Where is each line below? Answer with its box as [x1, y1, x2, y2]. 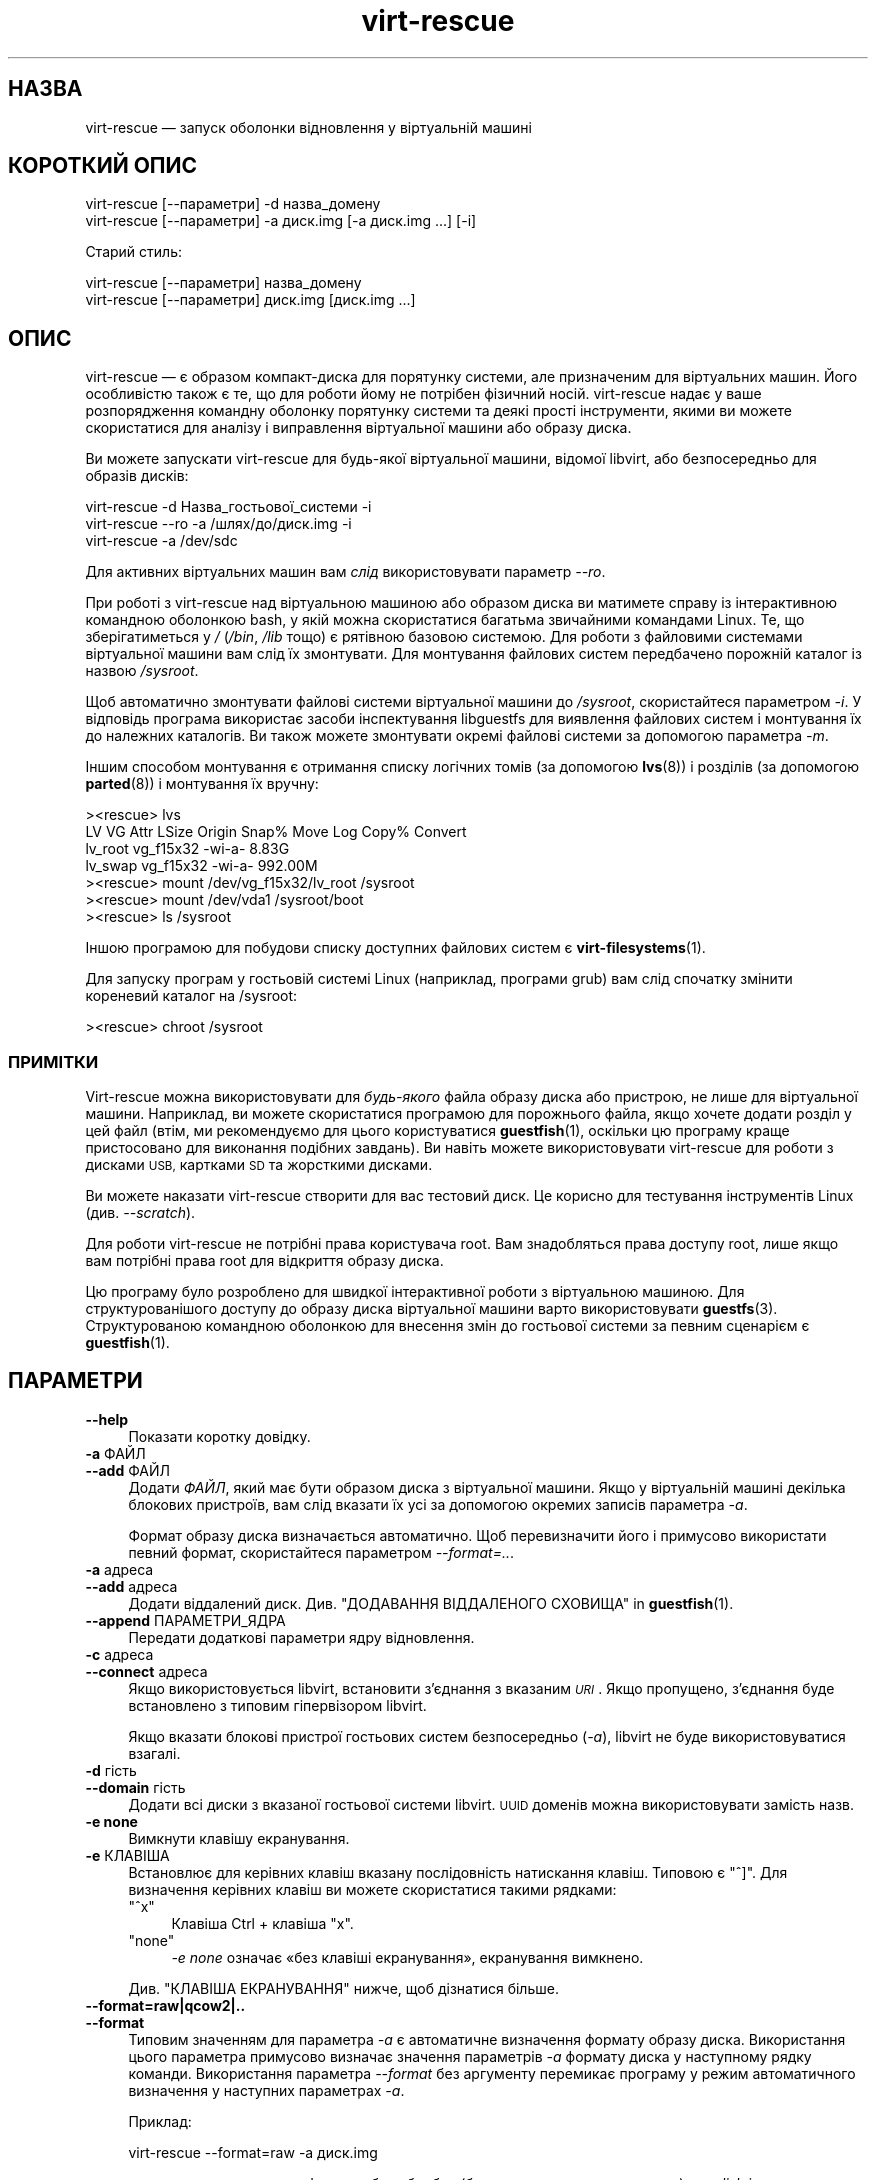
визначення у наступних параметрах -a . [128, 2081, 405, 2099]
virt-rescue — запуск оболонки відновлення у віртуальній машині [85, 118, 532, 136]
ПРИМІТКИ [8, 1051, 99, 1072]
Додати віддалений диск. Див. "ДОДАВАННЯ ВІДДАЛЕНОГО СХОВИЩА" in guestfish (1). [128, 1594, 734, 1612]
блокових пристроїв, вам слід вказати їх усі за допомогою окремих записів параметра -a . [128, 1495, 748, 1513]
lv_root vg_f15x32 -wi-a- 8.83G [85, 840, 290, 858]
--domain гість [85, 1778, 186, 1796]
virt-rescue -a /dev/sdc [85, 532, 238, 550]
